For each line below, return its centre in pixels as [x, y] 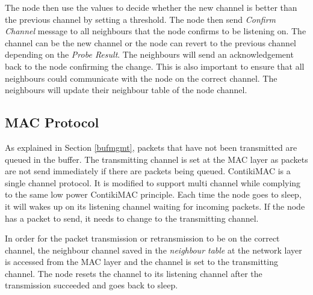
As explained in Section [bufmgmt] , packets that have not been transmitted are [151, 147]
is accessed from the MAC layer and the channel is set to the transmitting [141, 262]
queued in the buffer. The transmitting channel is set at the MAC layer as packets [156, 159]
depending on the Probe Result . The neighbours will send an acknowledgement [149, 54]
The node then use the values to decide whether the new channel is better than [151, 7]
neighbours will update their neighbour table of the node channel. [126, 90]
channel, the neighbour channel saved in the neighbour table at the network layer [153, 250]
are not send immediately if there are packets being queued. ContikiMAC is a [148, 171]
